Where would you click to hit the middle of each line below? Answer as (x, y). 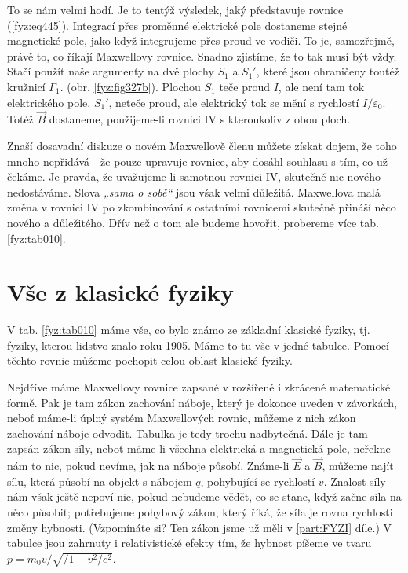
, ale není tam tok (321, 86)
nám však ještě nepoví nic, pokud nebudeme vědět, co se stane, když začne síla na (204, 496)
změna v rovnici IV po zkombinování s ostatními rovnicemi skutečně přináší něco (202, 207)
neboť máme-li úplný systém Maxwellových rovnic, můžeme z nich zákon (182, 418)
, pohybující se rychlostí (258, 481)
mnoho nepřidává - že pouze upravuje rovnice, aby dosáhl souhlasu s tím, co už (197, 161)
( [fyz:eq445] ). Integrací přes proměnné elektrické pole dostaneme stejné (177, 25)
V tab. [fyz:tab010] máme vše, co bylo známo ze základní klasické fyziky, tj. (189, 330)
